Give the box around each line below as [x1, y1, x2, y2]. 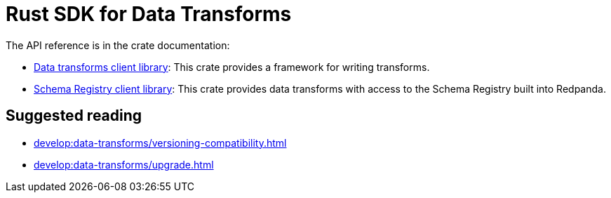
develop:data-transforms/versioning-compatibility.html [34, 136, 287, 149]
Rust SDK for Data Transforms [6, 2, 292, 26]
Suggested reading [6, 107, 142, 125]
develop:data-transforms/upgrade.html [34, 158, 214, 171]
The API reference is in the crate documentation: [6, 39, 230, 51]
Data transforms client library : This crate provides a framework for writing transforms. [34, 60, 430, 73]
